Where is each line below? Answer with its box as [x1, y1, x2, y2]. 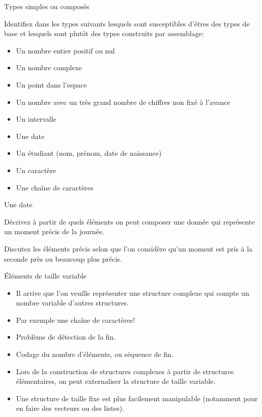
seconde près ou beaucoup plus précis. [4, 253, 122, 264]
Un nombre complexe [16, 62, 82, 73]
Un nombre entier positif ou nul [16, 45, 115, 55]
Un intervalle [16, 114, 56, 124]
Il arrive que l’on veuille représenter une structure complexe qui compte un [16, 287, 249, 298]
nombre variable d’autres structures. [16, 297, 129, 308]
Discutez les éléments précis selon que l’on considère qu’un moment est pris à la [4, 243, 253, 254]
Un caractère [16, 164, 56, 175]
